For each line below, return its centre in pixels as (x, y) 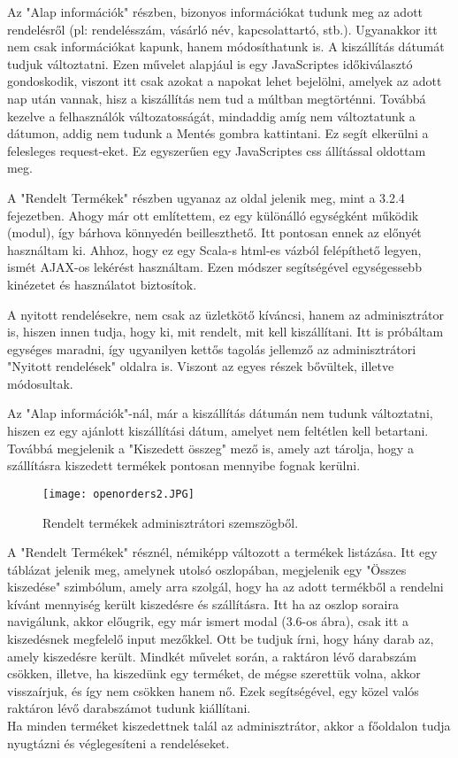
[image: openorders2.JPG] (118, 494)
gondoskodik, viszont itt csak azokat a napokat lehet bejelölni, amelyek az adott (225, 81)
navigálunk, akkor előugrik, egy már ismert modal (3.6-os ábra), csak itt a (208, 621)
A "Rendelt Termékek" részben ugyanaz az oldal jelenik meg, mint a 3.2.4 (206, 197)
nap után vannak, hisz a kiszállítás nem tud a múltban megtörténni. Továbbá (217, 98)
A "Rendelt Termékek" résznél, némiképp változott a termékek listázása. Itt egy (222, 552)
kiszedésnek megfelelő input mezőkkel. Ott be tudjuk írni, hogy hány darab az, (221, 639)
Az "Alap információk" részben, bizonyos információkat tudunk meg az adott (215, 12)
